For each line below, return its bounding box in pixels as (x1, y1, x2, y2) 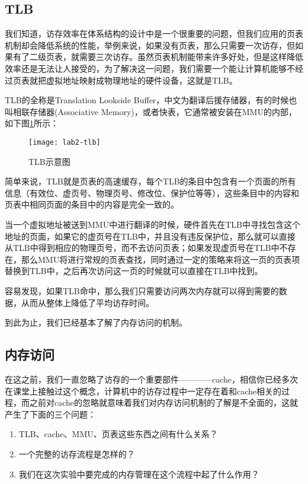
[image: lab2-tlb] (28, 138, 101, 147)
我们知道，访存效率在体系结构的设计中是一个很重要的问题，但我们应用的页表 (5, 27, 303, 40)
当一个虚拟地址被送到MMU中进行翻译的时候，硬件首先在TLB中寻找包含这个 (5, 218, 300, 230)
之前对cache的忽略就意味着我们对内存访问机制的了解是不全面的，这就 (29, 396, 299, 409)
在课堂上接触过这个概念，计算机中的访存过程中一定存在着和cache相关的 (5, 384, 282, 397)
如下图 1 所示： (5, 117, 59, 129)
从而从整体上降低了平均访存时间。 (21, 296, 154, 308)
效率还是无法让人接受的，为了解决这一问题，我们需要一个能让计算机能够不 (5, 62, 295, 74)
